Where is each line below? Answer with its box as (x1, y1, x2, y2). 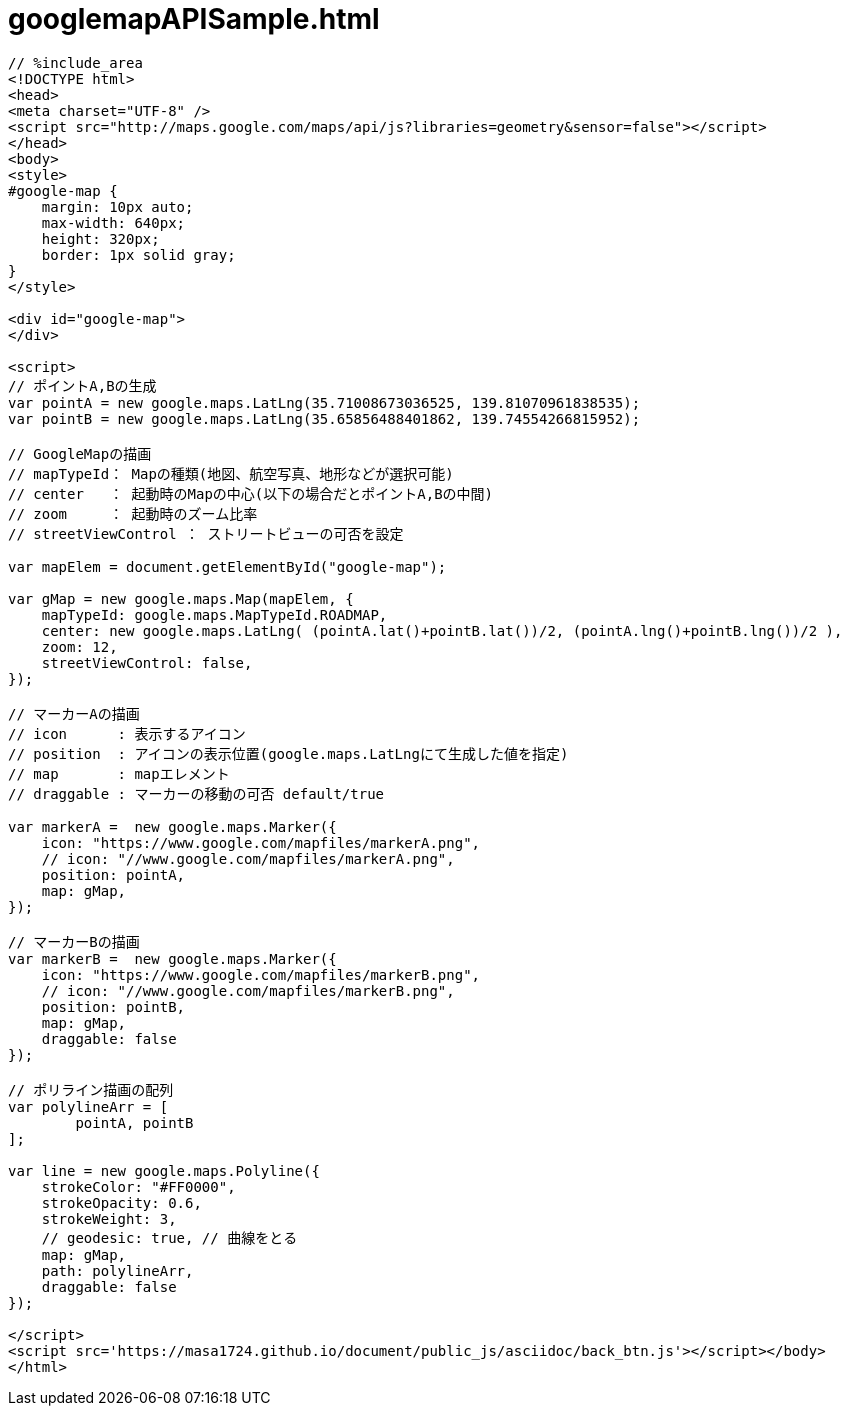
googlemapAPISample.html (8, 2, 380, 36)
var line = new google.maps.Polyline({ (8, 1162, 320, 1179)
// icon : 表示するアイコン (8, 725, 246, 742)
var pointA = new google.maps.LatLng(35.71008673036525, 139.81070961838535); (8, 394, 641, 411)
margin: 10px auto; (41, 198, 194, 215)
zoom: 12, (41, 638, 118, 655)
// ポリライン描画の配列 (8, 1081, 174, 1098)
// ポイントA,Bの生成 (8, 377, 157, 394)
